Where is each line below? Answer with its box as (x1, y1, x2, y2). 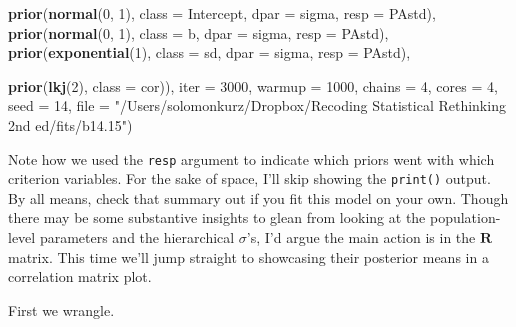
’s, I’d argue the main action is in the (246, 227, 476, 248)
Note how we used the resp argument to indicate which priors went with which (8, 148, 495, 169)
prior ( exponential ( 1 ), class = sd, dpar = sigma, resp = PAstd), (8, 42, 411, 63)
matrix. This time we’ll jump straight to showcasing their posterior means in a (8, 246, 489, 267)
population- (429, 207, 501, 228)
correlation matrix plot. (8, 266, 152, 287)
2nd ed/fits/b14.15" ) (8, 114, 133, 135)
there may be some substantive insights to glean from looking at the (8, 207, 426, 228)
